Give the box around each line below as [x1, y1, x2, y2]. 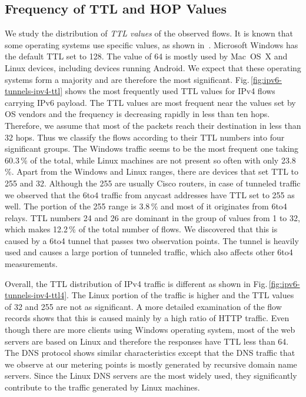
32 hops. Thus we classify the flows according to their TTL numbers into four [5, 131, 285, 143]
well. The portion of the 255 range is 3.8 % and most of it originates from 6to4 [5, 200, 287, 212]
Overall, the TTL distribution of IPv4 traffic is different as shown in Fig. [5, 277, 268, 289]
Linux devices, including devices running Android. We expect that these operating [5, 61, 301, 74]
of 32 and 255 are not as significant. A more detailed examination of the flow [5, 300, 282, 312]
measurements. [5, 258, 58, 270]
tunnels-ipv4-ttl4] [5, 289, 67, 301]
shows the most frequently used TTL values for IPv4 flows [65, 85, 275, 97]
